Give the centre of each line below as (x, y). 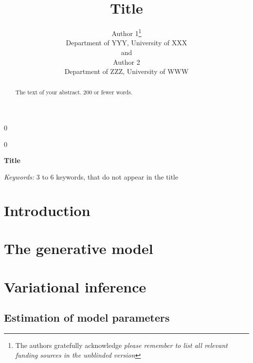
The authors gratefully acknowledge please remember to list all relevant (121, 345)
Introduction (47, 210)
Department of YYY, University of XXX (126, 43)
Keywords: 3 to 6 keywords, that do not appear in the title (91, 176)
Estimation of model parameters (87, 318)
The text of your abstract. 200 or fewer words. (74, 92)
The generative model (79, 248)
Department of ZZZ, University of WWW (126, 71)
